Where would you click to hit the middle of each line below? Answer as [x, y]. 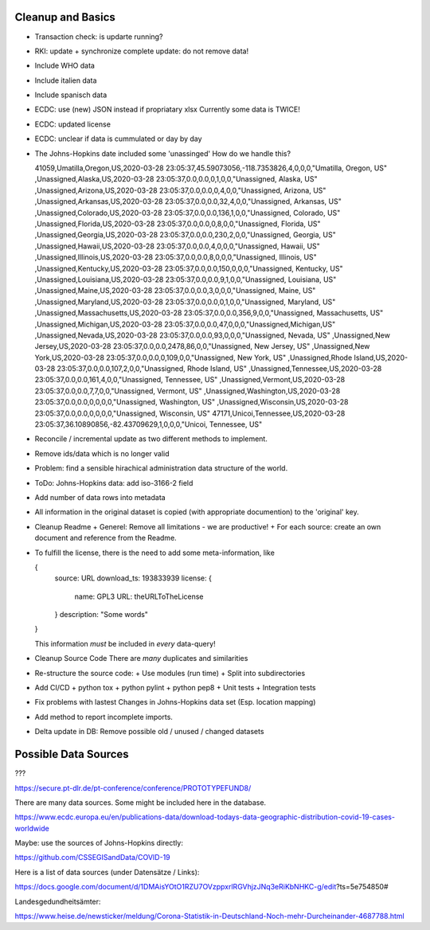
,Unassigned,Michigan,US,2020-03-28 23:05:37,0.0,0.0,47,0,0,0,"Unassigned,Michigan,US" [185, 324]
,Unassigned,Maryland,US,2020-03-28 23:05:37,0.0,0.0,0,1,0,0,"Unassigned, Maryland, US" [185, 302]
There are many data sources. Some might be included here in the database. [141, 802]
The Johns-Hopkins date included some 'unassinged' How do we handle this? [162, 153]
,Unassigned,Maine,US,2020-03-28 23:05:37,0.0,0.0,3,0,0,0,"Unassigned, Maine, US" [175, 291]
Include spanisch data [71, 95]
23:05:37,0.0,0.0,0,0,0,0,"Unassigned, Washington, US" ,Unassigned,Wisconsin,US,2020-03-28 [192, 402]
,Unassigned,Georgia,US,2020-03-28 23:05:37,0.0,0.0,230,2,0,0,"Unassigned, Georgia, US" [185, 235]
